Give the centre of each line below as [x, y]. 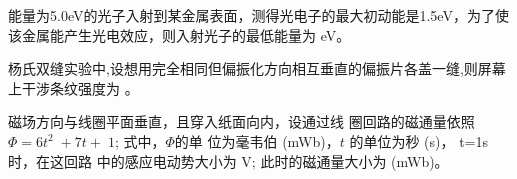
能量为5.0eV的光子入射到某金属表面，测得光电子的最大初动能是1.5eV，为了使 [258, 15]
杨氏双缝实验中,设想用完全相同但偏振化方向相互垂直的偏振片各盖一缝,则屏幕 [257, 68]
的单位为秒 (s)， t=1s [419, 140]
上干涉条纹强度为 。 [73, 87]
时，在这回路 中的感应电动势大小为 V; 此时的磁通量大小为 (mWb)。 [228, 160]
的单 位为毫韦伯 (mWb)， [257, 140]
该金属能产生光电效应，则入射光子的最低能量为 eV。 [179, 34]
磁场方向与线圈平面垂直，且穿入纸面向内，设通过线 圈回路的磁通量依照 [241, 121]
